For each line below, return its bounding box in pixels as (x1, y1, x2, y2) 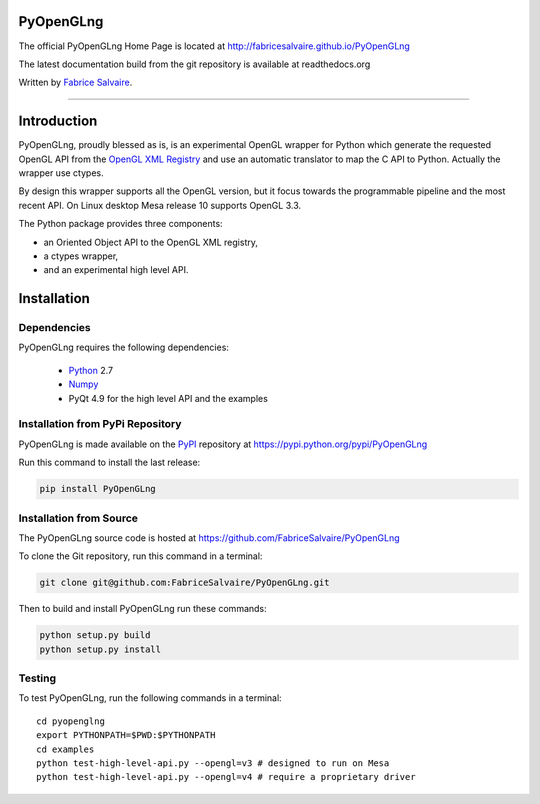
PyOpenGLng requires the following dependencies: (18, 341, 230, 354)
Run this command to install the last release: (18, 456, 201, 469)
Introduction (18, 113, 98, 130)
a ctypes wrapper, (43, 250, 119, 262)
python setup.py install (39, 643, 162, 655)
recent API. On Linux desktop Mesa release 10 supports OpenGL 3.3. (18, 199, 302, 211)
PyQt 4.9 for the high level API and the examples (68, 392, 269, 404)
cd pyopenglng (36, 715, 105, 727)
